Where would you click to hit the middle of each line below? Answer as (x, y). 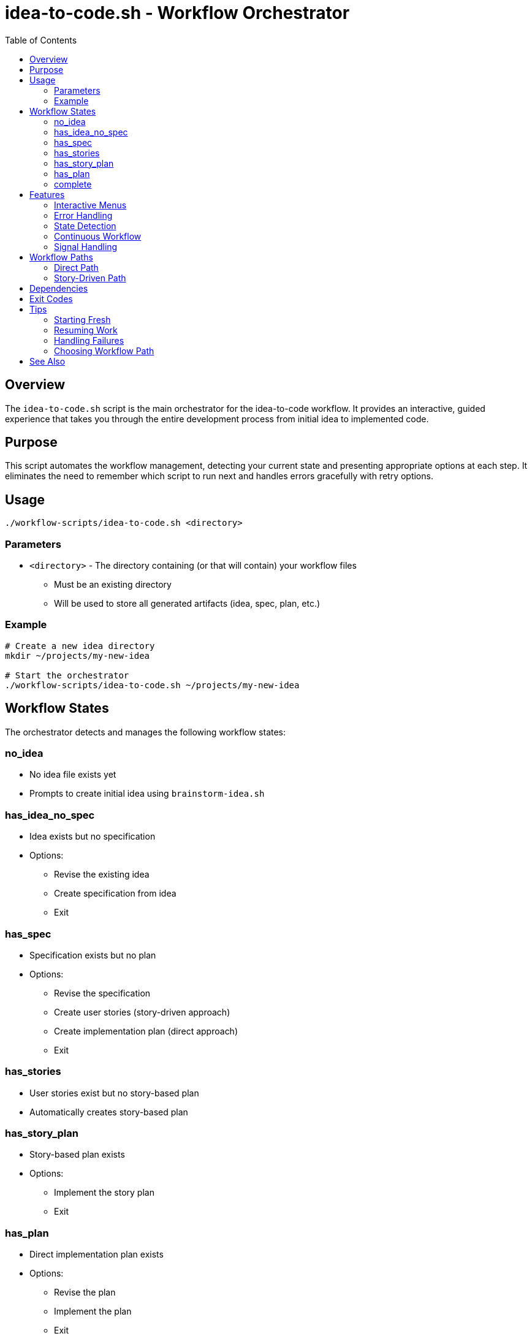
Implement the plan (93, 1311)
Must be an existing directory (113, 585)
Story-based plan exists (77, 1155)
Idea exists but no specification (93, 837)
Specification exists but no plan (93, 955)
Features (47, 194)
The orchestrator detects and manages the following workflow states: (146, 732)
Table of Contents (41, 40)
